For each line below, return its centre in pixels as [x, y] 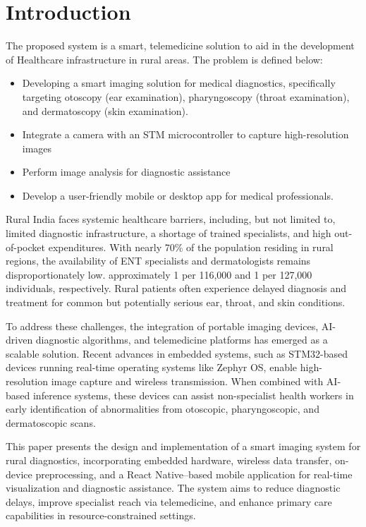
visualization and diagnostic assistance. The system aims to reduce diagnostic [173, 488]
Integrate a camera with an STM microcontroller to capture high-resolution [185, 134]
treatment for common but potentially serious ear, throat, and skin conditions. [176, 302]
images [37, 148]
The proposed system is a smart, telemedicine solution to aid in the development [180, 46]
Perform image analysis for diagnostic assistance [126, 172]
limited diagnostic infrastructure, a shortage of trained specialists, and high [169, 233]
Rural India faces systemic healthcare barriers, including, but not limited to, [171, 219]
